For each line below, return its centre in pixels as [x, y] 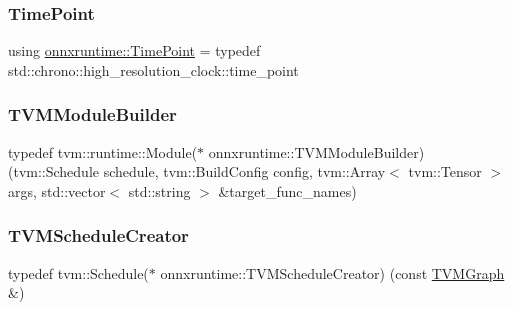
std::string [159, 190]
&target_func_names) [287, 190]
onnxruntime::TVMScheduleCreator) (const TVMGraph [332, 272]
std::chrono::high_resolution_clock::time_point [153, 69]
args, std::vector [57, 190]
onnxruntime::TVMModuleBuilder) [316, 151]
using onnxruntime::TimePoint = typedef [134, 50]
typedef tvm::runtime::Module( [103, 151]
